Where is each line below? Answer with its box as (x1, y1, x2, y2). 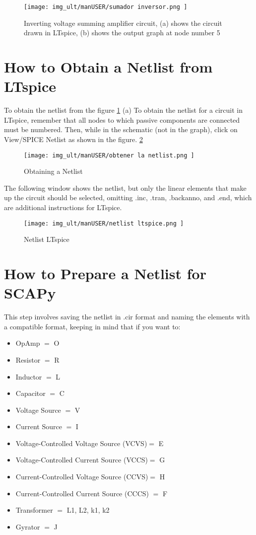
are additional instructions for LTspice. (4, 202, 122, 212)
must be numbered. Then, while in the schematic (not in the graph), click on (4, 124, 238, 135)
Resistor (15, 354, 41, 365)
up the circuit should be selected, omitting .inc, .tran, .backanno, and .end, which (4, 192, 252, 203)
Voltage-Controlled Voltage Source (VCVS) (15, 438, 147, 448)
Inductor (15, 371, 42, 382)
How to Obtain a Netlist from (4, 57, 213, 77)
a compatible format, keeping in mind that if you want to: (4, 321, 181, 331)
